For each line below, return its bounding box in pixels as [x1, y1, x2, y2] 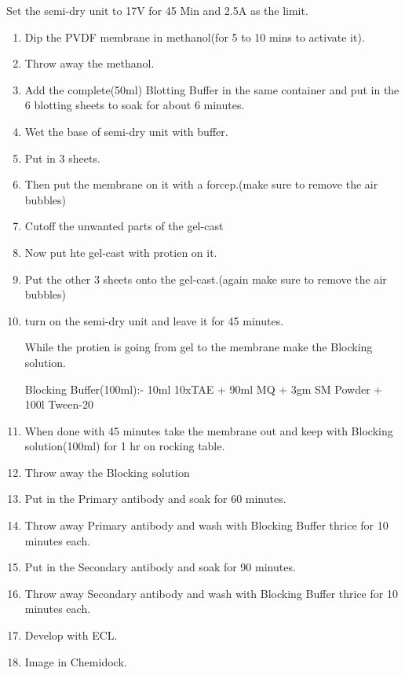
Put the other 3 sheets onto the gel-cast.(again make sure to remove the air [24, 270, 387, 287]
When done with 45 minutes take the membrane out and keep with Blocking [24, 422, 393, 438]
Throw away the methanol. [24, 55, 155, 72]
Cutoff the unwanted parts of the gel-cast [24, 218, 224, 234]
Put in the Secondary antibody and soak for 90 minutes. [24, 559, 296, 575]
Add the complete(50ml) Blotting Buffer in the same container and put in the [24, 81, 400, 97]
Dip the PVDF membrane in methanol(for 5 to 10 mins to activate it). [24, 28, 365, 45]
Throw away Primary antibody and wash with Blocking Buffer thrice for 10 [24, 517, 389, 534]
